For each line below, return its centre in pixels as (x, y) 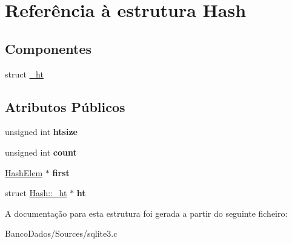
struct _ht (24, 74)
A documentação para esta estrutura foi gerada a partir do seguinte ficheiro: (146, 213)
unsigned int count (41, 152)
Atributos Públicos (65, 106)
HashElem (24, 172)
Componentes (48, 48)
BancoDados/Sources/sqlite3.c (61, 233)
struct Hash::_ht (36, 193)
